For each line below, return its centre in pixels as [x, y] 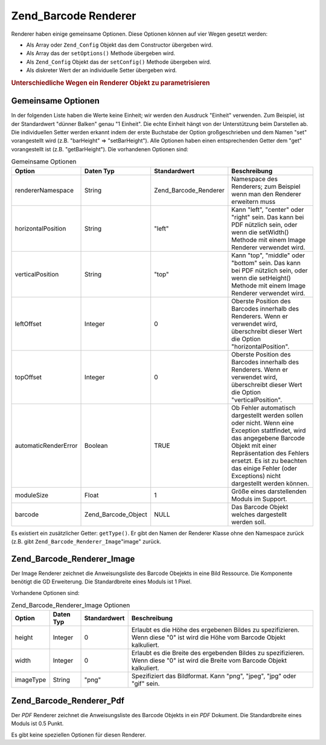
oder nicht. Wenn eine [263, 422]
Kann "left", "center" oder [268, 209]
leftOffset [28, 324]
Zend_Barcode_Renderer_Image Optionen [71, 605]
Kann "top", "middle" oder [268, 255]
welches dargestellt [259, 514]
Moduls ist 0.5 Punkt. [37, 724]
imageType [30, 680]
